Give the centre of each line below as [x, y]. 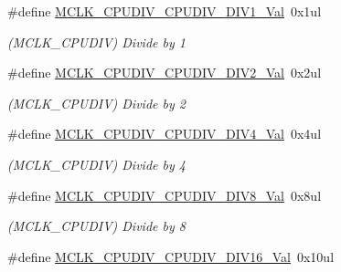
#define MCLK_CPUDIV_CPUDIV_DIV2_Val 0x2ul [165, 73]
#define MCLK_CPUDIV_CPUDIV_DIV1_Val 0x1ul [165, 11]
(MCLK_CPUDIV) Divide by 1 [96, 42]
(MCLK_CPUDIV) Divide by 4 [96, 164]
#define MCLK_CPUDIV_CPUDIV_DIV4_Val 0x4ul [165, 134]
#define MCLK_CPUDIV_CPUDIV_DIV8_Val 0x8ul [165, 195]
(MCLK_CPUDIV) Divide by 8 [96, 226]
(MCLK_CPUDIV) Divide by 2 [96, 103]
